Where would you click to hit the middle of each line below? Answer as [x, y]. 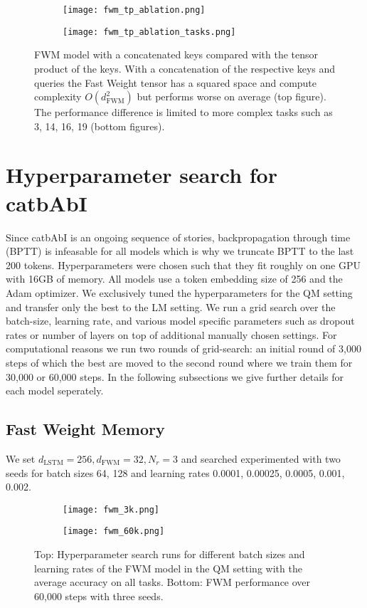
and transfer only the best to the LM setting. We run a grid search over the [171, 306]
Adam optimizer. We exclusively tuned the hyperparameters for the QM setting [179, 292]
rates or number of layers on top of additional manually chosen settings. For [171, 334]
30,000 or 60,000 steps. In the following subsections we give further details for [175, 376]
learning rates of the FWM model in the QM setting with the [168, 568]
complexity [58, 96]
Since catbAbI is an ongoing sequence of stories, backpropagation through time [178, 237]
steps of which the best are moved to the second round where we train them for [179, 362]
